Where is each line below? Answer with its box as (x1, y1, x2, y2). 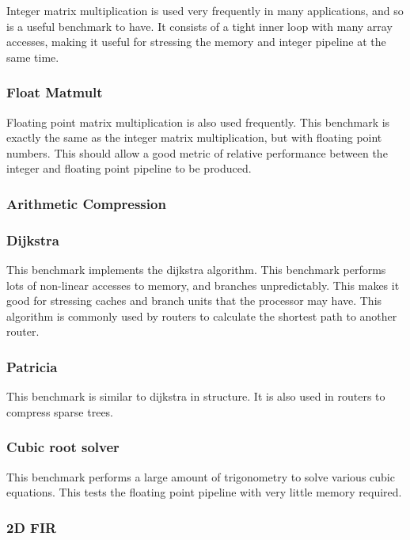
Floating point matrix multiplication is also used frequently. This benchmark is (6, 113, 390, 130)
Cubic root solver (6, 437, 120, 457)
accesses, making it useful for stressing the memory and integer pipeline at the (6, 33, 386, 50)
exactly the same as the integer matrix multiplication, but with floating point (6, 129, 382, 146)
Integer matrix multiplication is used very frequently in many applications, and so (6, 2, 404, 18)
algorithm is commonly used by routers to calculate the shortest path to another (6, 307, 397, 324)
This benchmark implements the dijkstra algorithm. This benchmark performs (6, 261, 386, 278)
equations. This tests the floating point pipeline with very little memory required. (6, 484, 402, 500)
